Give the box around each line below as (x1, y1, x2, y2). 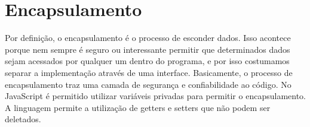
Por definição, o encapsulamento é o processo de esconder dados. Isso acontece (5, 31, 291, 44)
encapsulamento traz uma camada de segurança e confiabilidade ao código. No (5, 78, 291, 90)
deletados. (5, 113, 41, 125)
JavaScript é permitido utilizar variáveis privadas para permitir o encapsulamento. (5, 90, 306, 102)
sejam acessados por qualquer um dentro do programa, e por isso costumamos (5, 55, 290, 67)
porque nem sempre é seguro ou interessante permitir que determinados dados (5, 43, 290, 55)
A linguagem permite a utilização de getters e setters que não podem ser (5, 101, 271, 113)
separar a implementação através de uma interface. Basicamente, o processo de (5, 66, 293, 78)
